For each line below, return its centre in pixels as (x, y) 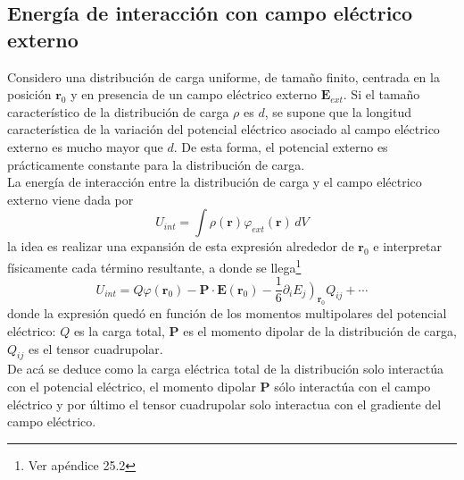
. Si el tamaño (381, 94)
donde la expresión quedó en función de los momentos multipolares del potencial (227, 313)
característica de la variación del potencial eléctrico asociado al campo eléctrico (224, 129)
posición (29, 94)
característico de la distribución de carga (118, 111)
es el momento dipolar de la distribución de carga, (320, 331)
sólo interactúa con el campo (352, 386)
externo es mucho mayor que (85, 146)
